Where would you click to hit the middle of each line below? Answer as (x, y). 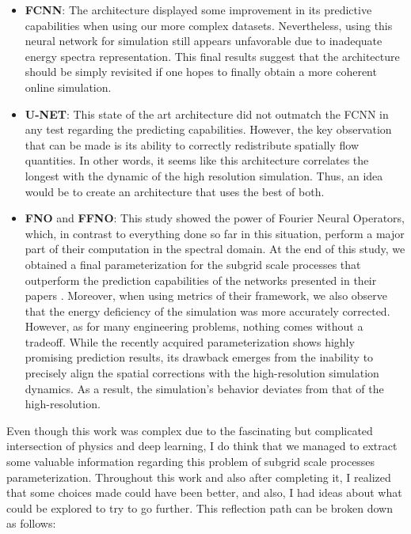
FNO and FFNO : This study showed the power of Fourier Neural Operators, (215, 218)
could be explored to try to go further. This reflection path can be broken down (200, 507)
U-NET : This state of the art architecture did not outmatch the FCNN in (207, 114)
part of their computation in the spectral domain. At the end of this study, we (215, 249)
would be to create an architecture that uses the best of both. (175, 191)
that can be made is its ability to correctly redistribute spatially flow (192, 144)
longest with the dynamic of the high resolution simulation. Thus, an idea (204, 175)
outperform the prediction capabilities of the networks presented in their (201, 280)
